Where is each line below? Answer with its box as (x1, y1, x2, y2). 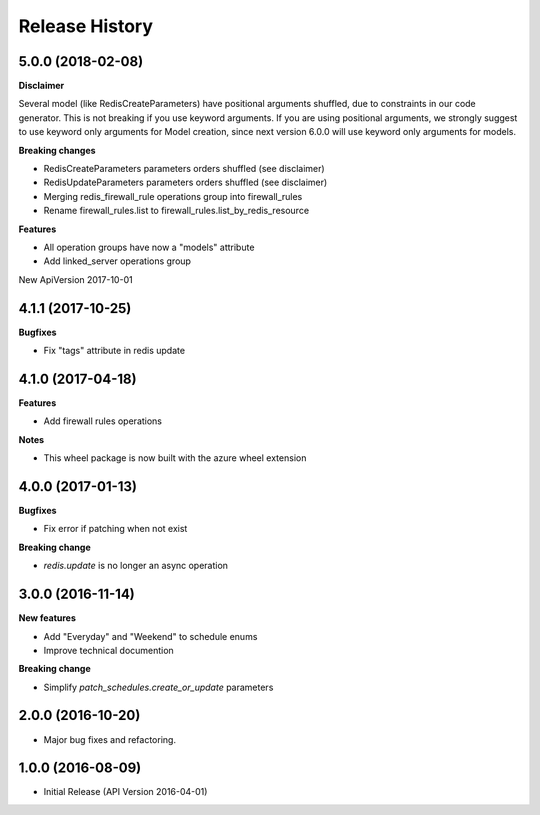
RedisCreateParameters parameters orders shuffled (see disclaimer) (43, 163, 325, 175)
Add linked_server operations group (43, 255, 192, 267)
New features (18, 612, 77, 624)
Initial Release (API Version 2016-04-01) (43, 786, 208, 798)
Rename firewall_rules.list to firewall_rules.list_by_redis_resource (43, 205, 310, 217)
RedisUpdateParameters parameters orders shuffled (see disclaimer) (43, 176, 328, 189)
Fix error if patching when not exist (43, 523, 188, 535)
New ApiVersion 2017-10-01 (18, 273, 134, 285)
